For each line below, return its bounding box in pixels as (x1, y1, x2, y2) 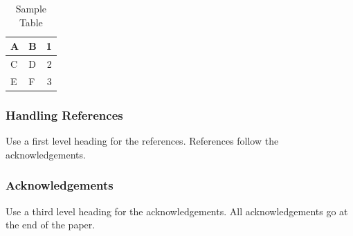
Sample (15, 1, 47, 15)
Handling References (6, 106, 123, 123)
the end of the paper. (6, 217, 96, 232)
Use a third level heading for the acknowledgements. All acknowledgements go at (6, 203, 348, 218)
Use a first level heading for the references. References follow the (6, 134, 279, 148)
